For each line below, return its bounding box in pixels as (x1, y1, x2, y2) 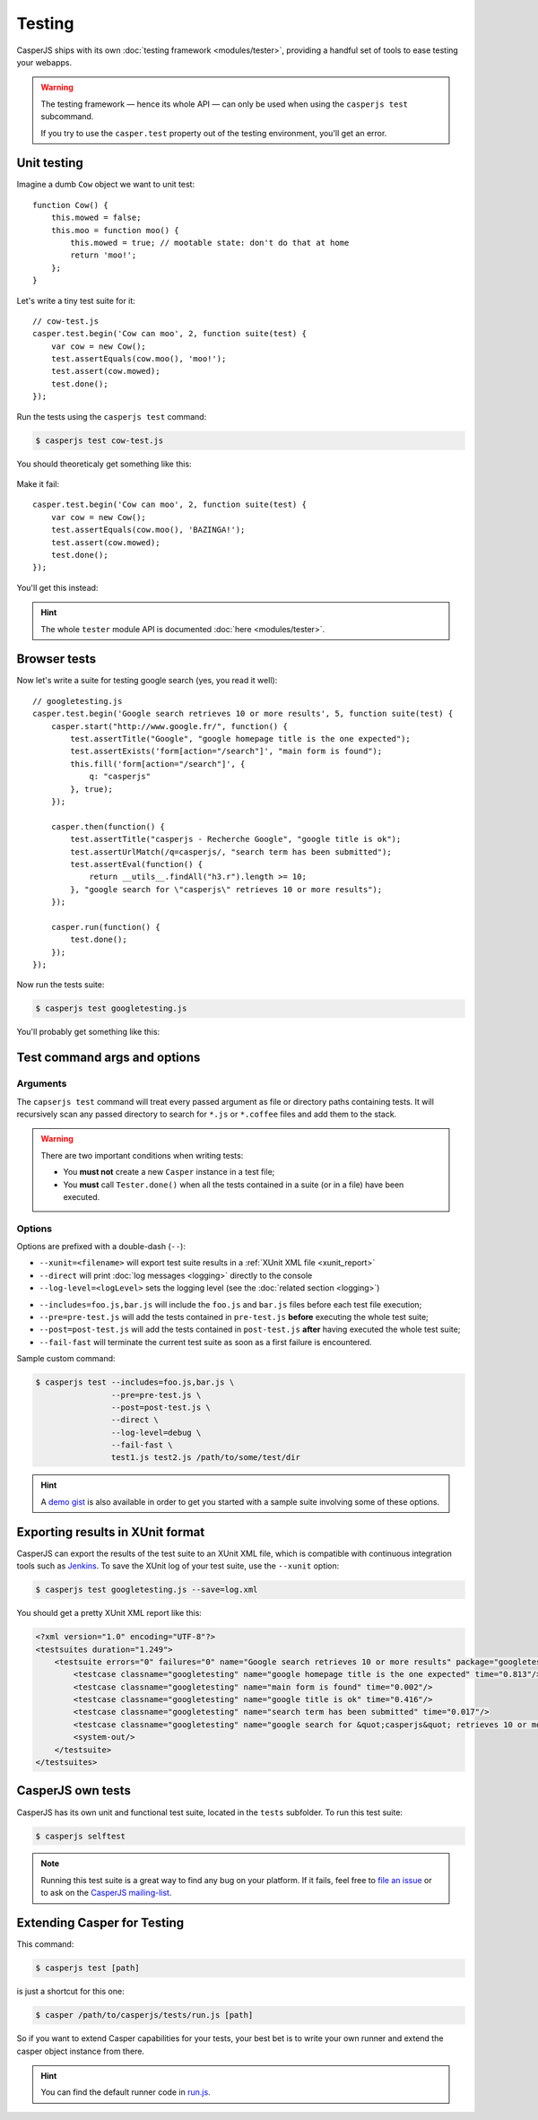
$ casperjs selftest (35, 1830, 126, 1841)
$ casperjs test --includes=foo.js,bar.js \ (35, 1377, 235, 1387)
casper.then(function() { (50, 821, 166, 831)
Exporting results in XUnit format (16, 1525, 205, 1540)
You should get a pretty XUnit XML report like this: (16, 1608, 202, 1619)
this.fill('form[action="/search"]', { (70, 759, 246, 769)
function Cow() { (32, 200, 108, 210)
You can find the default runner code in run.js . (40, 2087, 211, 2098)
